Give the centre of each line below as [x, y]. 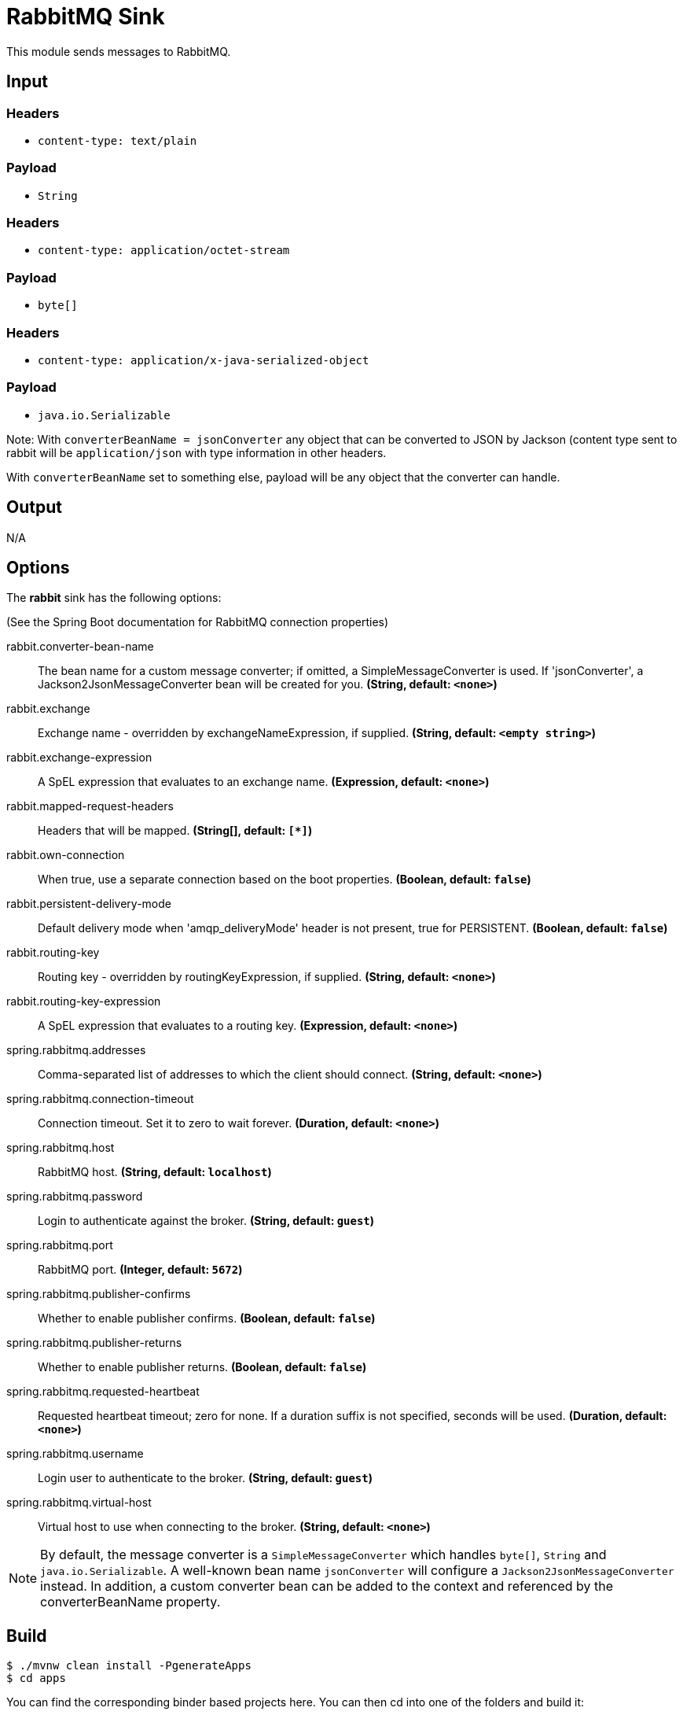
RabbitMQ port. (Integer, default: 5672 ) [140, 1270]
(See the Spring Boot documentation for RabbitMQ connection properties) [198, 622]
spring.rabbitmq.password [75, 1197]
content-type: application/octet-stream [164, 251]
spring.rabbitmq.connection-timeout [100, 1099]
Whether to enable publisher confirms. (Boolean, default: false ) [207, 1319]
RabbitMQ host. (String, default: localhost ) [155, 1172]
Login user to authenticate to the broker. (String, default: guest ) [206, 1478]
